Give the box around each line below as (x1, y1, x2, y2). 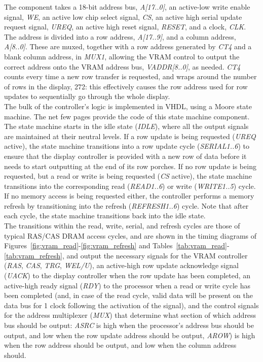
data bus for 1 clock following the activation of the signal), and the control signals (4, 300, 259, 310)
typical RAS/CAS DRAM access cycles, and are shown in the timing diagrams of (4, 230, 257, 241)
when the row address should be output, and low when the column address (4, 340, 237, 350)
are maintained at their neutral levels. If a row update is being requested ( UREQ (4, 130, 256, 141)
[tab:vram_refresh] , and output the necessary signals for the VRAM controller (4, 250, 248, 260)
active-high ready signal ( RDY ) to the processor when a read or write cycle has (4, 280, 250, 290)
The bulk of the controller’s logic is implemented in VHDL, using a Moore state (4, 101, 252, 111)
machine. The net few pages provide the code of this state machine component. (4, 111, 250, 121)
